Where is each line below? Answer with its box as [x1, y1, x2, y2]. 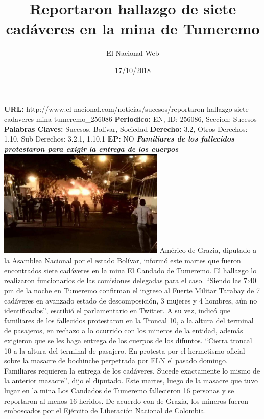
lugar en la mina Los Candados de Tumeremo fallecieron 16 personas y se [4, 385, 234, 396]
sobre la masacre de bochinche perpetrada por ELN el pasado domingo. [4, 355, 228, 366]
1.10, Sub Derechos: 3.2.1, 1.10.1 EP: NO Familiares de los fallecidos [4, 133, 234, 144]
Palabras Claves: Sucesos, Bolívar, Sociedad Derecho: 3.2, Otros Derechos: [4, 123, 248, 134]
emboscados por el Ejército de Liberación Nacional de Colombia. [4, 405, 206, 416]
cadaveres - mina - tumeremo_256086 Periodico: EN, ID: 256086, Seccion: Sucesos [4, 113, 257, 124]
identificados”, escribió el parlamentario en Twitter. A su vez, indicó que [4, 305, 230, 316]
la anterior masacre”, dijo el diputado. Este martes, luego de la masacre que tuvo [4, 375, 258, 386]
